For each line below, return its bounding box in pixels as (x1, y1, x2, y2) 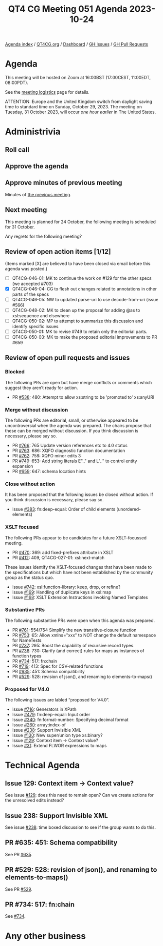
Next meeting (5, 206, 47, 214)
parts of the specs (12, 291, 49, 297)
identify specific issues (12, 323, 59, 329)
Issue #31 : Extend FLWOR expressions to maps (12, 743, 107, 749)
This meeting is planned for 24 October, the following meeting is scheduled (5, 219, 156, 225)
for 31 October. (5, 224, 35, 230)
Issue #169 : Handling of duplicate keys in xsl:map (12, 589, 111, 595)
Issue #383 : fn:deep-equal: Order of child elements (12, 506, 116, 512)
